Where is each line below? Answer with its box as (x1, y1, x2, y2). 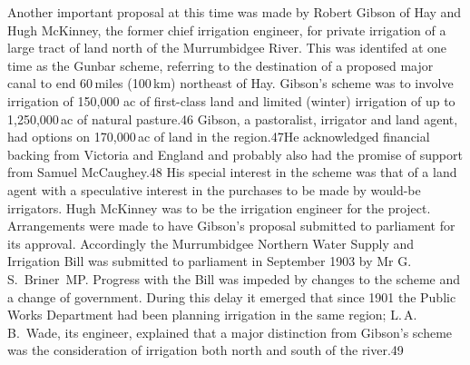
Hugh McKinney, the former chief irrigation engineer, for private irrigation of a (7, 20, 446, 39)
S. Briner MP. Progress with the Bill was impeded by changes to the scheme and (7, 269, 461, 288)
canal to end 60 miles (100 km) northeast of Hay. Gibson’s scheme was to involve (7, 74, 454, 93)
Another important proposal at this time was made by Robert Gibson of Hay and (7, 3, 462, 21)
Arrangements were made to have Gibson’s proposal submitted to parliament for (7, 216, 455, 235)
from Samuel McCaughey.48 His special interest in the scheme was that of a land (7, 163, 457, 182)
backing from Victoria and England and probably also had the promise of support (7, 144, 463, 163)
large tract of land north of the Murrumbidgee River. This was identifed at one (7, 38, 446, 57)
